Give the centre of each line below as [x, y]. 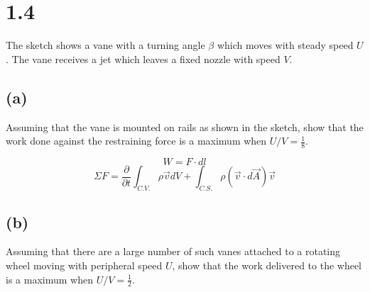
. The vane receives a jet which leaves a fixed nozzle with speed [143, 58]
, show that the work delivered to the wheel [267, 265]
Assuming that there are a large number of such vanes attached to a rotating [173, 251]
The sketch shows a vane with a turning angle [105, 45]
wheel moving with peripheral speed [84, 265]
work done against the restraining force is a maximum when [136, 141]
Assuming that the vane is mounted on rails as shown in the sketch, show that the [185, 127]
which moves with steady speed [285, 45]
